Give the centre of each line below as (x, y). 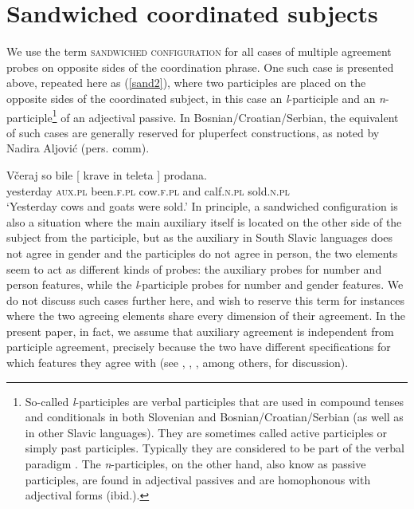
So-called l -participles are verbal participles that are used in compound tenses (214, 401)
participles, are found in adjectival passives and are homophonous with (198, 479)
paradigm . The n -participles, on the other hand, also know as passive (195, 464)
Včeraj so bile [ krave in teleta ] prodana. (107, 174)
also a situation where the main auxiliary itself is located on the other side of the (204, 221)
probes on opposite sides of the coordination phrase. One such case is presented (200, 67)
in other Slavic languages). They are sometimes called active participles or (206, 432)
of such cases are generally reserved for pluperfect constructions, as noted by (193, 132)
